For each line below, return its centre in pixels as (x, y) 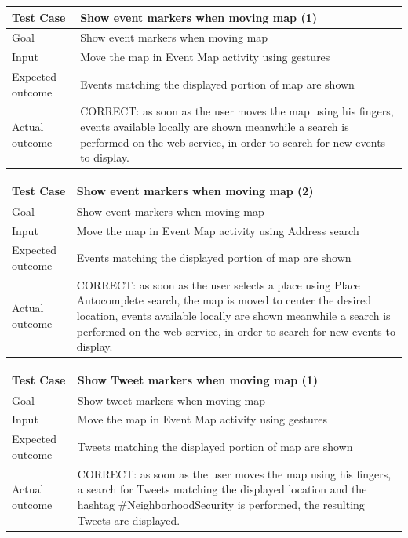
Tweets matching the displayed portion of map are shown (215, 447)
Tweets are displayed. (129, 520)
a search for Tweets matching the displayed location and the (222, 489)
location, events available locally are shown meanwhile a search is (233, 315)
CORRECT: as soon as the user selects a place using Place (218, 284)
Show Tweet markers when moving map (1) (198, 379)
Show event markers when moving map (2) (195, 190)
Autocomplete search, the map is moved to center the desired (224, 300)
